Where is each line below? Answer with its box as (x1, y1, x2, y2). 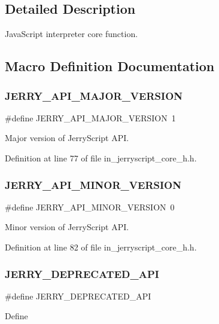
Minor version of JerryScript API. (5, 221, 129, 233)
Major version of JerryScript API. (5, 132, 129, 144)
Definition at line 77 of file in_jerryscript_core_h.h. (5, 151, 197, 164)
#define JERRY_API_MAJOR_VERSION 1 (5, 111, 176, 124)
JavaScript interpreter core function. (5, 27, 138, 40)
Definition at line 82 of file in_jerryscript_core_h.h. (5, 240, 197, 253)
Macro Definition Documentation (5, 57, 215, 75)
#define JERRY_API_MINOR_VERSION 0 (5, 200, 175, 213)
